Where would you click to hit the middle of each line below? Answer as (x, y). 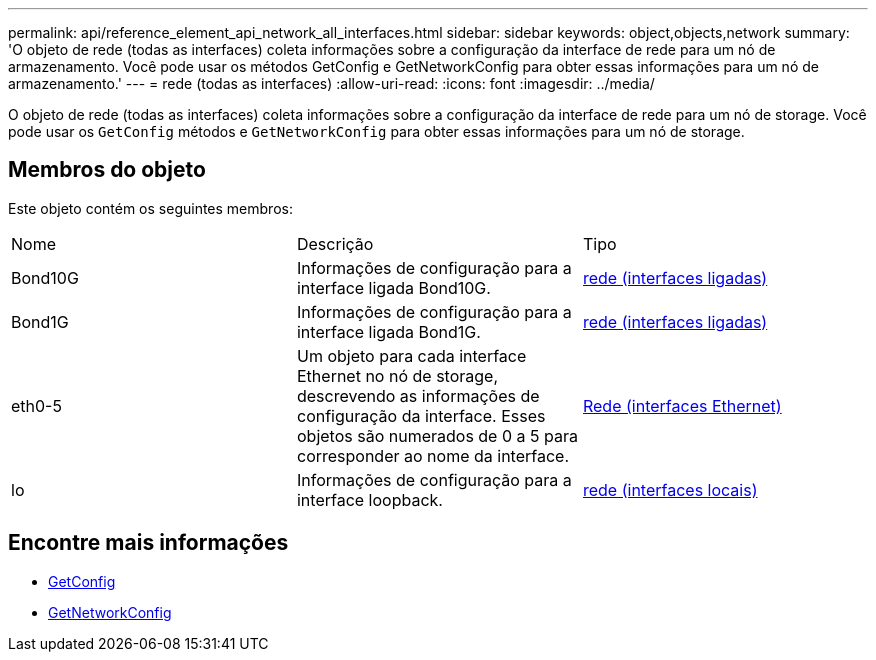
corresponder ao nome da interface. (433, 455)
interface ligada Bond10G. (393, 287)
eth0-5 (36, 405)
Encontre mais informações (148, 543)
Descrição (335, 243)
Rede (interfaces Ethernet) (682, 405)
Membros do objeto (107, 170)
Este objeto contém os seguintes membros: (150, 208)
